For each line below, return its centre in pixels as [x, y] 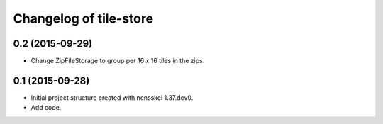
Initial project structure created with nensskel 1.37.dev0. [112, 97]
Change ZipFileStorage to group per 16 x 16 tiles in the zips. [118, 61]
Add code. [46, 108]
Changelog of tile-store [83, 18]
